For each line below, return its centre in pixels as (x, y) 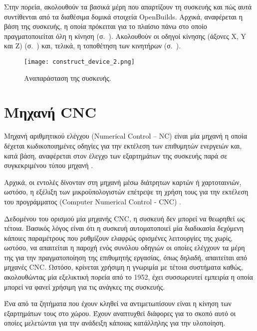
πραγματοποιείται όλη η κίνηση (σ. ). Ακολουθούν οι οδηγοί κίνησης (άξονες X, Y (125, 36)
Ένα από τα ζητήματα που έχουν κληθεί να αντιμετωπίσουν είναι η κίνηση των (118, 303)
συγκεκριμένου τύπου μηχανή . (49, 165)
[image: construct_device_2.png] (79, 62)
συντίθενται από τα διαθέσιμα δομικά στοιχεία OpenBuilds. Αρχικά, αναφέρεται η (124, 16)
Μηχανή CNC (50, 112)
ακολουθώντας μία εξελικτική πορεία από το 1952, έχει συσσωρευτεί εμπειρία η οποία (128, 277)
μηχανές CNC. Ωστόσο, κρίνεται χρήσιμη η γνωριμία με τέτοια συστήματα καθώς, (124, 267)
